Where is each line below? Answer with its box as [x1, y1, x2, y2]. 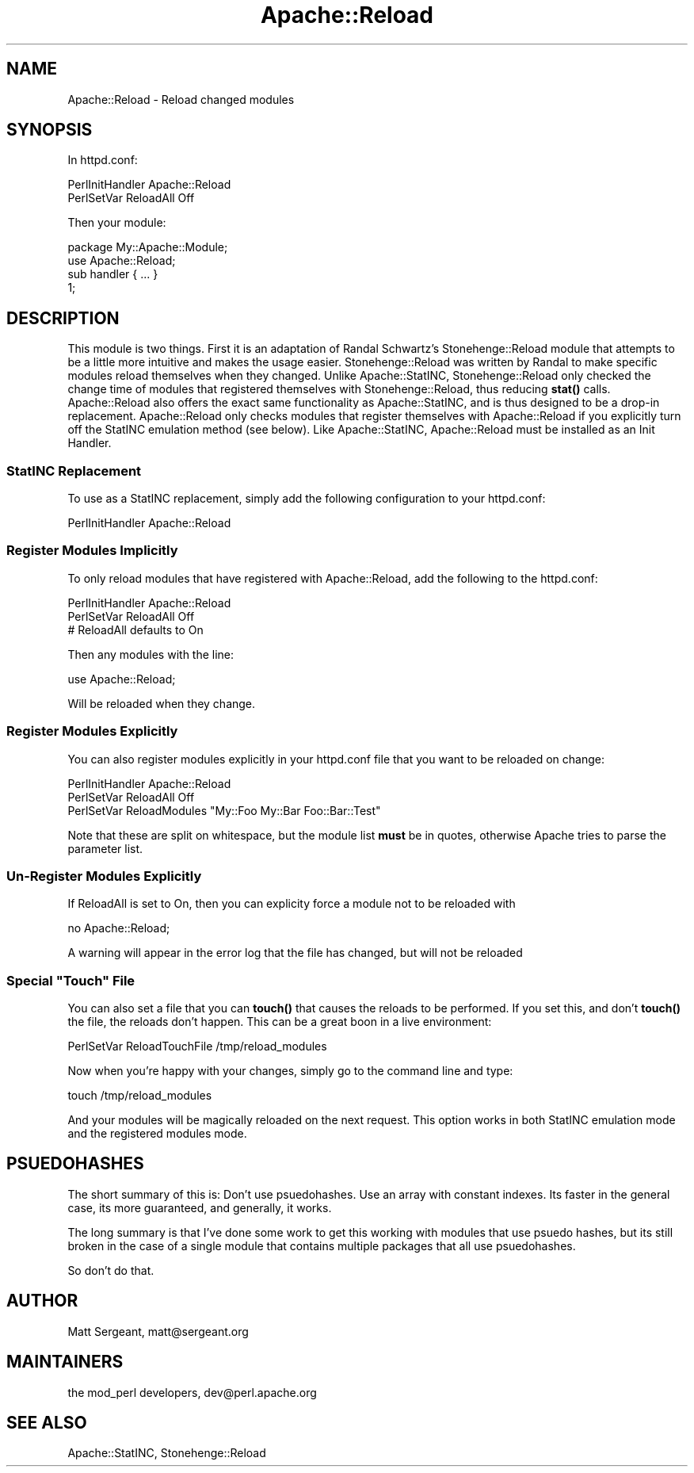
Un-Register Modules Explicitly [6, 867, 202, 884]
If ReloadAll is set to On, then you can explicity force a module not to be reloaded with [67, 897, 516, 911]
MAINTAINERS [6, 1352, 124, 1372]
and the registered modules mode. [67, 1127, 247, 1141]
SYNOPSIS [6, 120, 93, 140]
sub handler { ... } [67, 267, 158, 281]
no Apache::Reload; [67, 921, 170, 935]
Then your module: [67, 216, 166, 230]
